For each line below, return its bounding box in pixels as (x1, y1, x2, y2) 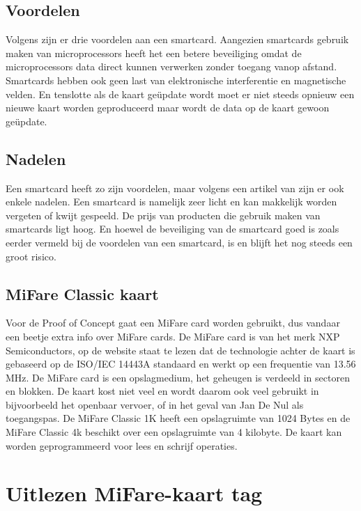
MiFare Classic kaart (6, 283, 159, 304)
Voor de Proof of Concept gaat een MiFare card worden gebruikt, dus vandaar (6, 315, 340, 330)
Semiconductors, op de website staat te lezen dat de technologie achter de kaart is (6, 343, 355, 357)
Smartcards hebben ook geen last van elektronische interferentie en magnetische (6, 72, 346, 87)
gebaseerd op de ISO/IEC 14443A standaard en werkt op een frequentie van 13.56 (6, 356, 356, 371)
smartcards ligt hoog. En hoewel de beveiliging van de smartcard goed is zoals (6, 221, 339, 236)
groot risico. (6, 249, 56, 263)
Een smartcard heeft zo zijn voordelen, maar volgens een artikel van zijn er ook (6, 180, 344, 195)
